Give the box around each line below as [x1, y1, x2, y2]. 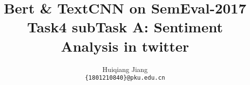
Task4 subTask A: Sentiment [27, 17, 223, 37]
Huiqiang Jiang [102, 64, 148, 74]
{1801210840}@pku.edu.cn [85, 74, 165, 82]
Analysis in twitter [61, 36, 189, 56]
